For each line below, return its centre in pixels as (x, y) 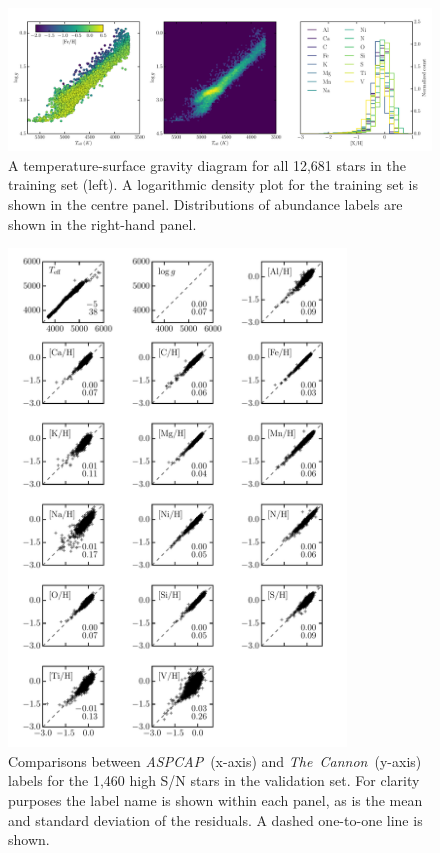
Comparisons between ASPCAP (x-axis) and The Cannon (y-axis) (215, 760)
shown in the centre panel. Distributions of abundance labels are (205, 204)
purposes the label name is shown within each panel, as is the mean (215, 800)
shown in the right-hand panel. (102, 223)
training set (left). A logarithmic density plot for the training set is (213, 184)
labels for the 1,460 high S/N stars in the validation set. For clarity (214, 780)
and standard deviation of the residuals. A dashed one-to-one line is (215, 819)
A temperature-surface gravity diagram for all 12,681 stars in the (207, 164)
